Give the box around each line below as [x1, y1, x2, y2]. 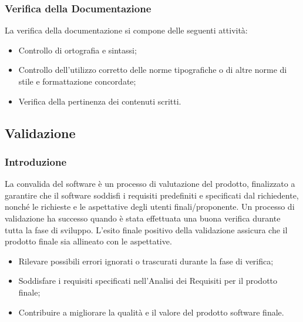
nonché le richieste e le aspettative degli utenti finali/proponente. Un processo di [5, 200, 295, 213]
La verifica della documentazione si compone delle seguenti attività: [5, 24, 248, 36]
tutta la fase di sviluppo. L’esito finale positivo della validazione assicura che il [5, 223, 288, 236]
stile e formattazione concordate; [18, 75, 136, 87]
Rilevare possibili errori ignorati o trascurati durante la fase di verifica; [18, 254, 274, 267]
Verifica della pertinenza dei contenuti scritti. [18, 95, 181, 107]
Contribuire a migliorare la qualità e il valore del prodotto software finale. [18, 306, 284, 318]
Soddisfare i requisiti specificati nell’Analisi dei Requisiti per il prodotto [18, 274, 278, 287]
